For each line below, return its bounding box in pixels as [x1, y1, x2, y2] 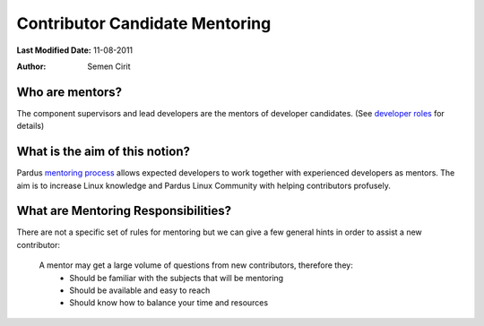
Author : [16, 61, 47, 72]
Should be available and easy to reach [69, 285, 211, 296]
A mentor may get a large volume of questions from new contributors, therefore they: [39, 260, 353, 270]
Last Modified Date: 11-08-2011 [16, 45, 134, 56]
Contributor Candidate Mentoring [16, 13, 272, 33]
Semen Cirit [87, 61, 131, 72]
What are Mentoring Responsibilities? [16, 203, 232, 219]
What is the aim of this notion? [16, 144, 190, 159]
